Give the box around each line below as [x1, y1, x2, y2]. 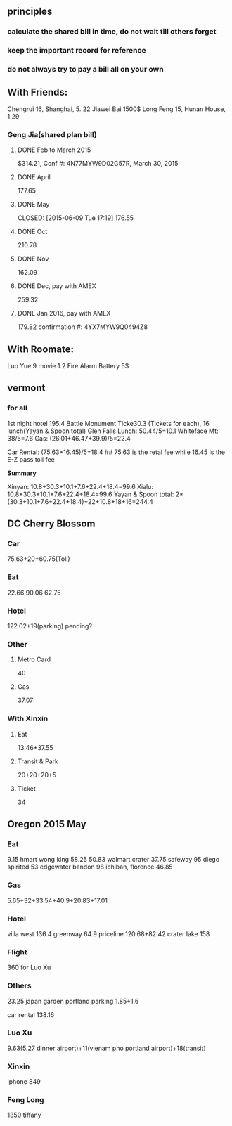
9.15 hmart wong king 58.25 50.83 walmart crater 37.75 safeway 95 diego [7, 855, 220, 864]
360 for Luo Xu [7, 963, 51, 972]
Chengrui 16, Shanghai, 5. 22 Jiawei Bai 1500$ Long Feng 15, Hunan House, [7, 105, 226, 113]
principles [7, 6, 53, 18]
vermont [7, 382, 46, 394]
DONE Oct [17, 228, 48, 236]
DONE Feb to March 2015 [17, 145, 91, 154]
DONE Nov [17, 254, 49, 263]
